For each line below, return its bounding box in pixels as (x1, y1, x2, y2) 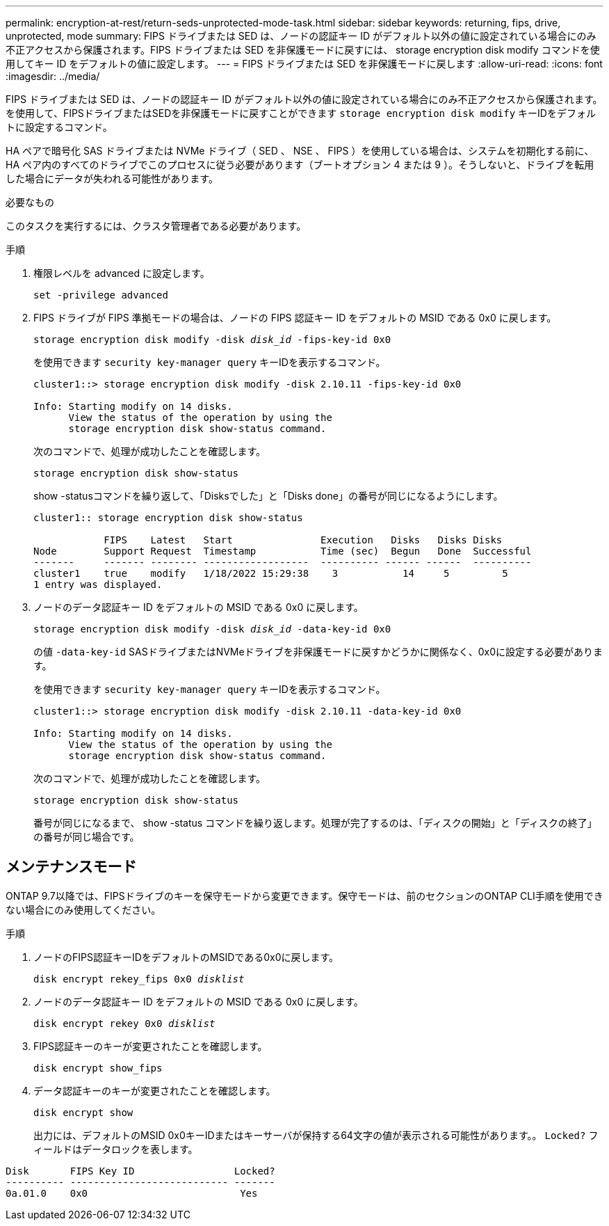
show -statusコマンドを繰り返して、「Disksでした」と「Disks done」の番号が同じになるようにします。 (33, 490, 503, 502)
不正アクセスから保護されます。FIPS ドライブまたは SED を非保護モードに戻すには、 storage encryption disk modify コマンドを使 (6, 44, 600, 56)
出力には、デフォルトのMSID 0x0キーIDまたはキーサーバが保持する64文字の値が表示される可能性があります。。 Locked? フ (33, 1129, 599, 1141)
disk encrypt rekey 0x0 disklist (33, 1017, 216, 1029)
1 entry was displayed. (33, 579, 163, 590)
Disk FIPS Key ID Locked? (6, 1165, 275, 1177)
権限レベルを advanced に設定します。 (33, 267, 210, 279)
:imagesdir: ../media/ (6, 70, 100, 82)
